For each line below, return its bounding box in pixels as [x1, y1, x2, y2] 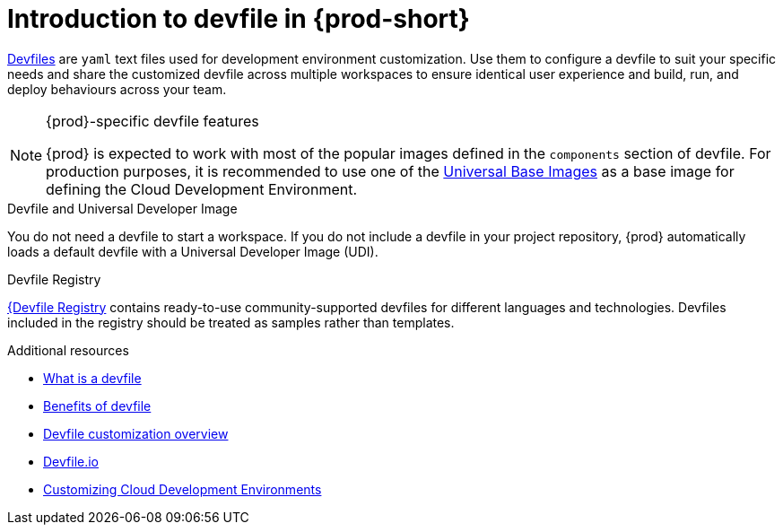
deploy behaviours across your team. [7, 81, 227, 97]
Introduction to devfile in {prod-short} [7, 4, 470, 34]
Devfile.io [43, 453, 100, 469]
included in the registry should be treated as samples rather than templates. [7, 314, 455, 330]
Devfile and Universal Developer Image [7, 200, 238, 216]
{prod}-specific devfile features [46, 111, 259, 130]
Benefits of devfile [43, 397, 152, 414]
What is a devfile [43, 370, 142, 386]
